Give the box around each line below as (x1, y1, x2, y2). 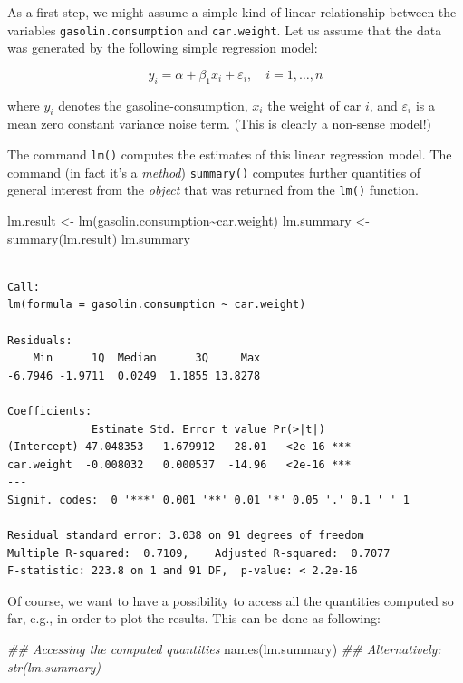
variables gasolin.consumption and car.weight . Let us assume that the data (7, 20, 442, 39)
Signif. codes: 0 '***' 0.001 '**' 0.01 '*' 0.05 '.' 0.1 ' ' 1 (7, 493, 410, 506)
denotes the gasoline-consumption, (58, 95, 248, 114)
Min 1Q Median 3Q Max (33, 351, 261, 365)
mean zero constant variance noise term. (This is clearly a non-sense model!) (7, 114, 431, 133)
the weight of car (267, 95, 362, 114)
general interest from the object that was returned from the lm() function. (7, 180, 419, 199)
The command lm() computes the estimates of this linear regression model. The (7, 145, 452, 164)
